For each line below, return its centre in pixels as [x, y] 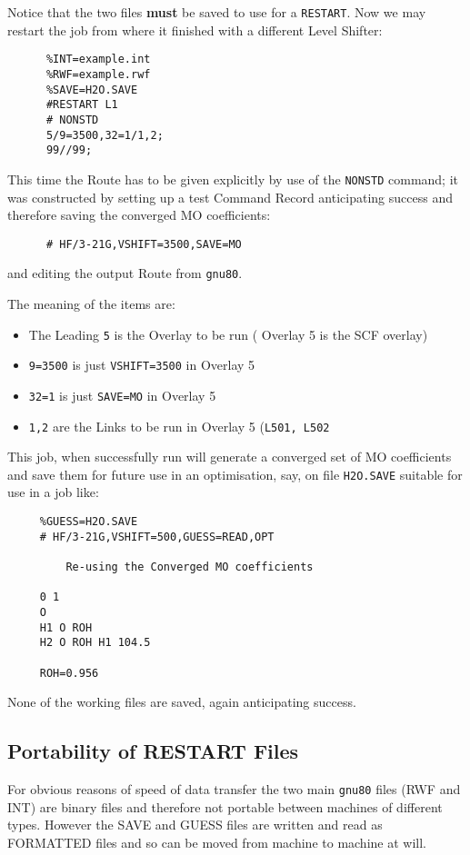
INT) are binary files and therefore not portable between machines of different [225, 806]
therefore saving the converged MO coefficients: [139, 215]
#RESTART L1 [82, 105]
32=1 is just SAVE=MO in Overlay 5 [122, 395]
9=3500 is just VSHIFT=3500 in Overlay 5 [142, 365]
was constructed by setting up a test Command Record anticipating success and [230, 197]
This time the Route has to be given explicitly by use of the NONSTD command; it [233, 179]
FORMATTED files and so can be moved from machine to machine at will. [217, 842]
